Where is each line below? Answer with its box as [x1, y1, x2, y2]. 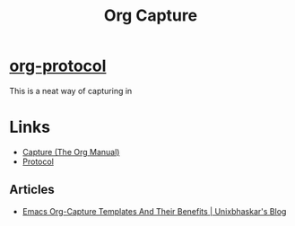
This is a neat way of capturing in [9, 85, 133, 96]
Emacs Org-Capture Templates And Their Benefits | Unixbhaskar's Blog [22, 205, 287, 216]
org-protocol [9, 56, 107, 76]
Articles [9, 182, 56, 197]
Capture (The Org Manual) [22, 146, 120, 157]
